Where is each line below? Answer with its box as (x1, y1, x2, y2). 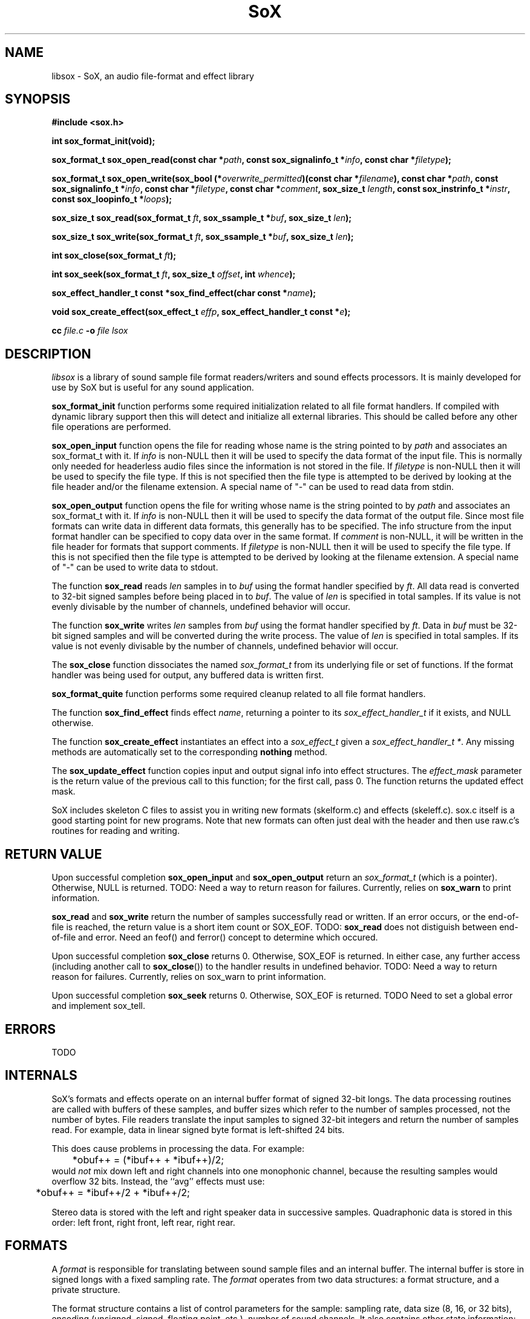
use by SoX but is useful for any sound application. (51, 382, 254, 393)
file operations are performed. (51, 421, 171, 432)
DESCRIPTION (5, 346, 91, 362)
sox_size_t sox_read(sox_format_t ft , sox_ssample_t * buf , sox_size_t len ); (51, 213, 352, 223)
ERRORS (5, 1021, 56, 1037)
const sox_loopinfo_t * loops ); (51, 194, 172, 205)
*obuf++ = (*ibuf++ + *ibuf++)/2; (72, 1153, 224, 1166)
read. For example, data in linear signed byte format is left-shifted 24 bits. (51, 1124, 345, 1135)
